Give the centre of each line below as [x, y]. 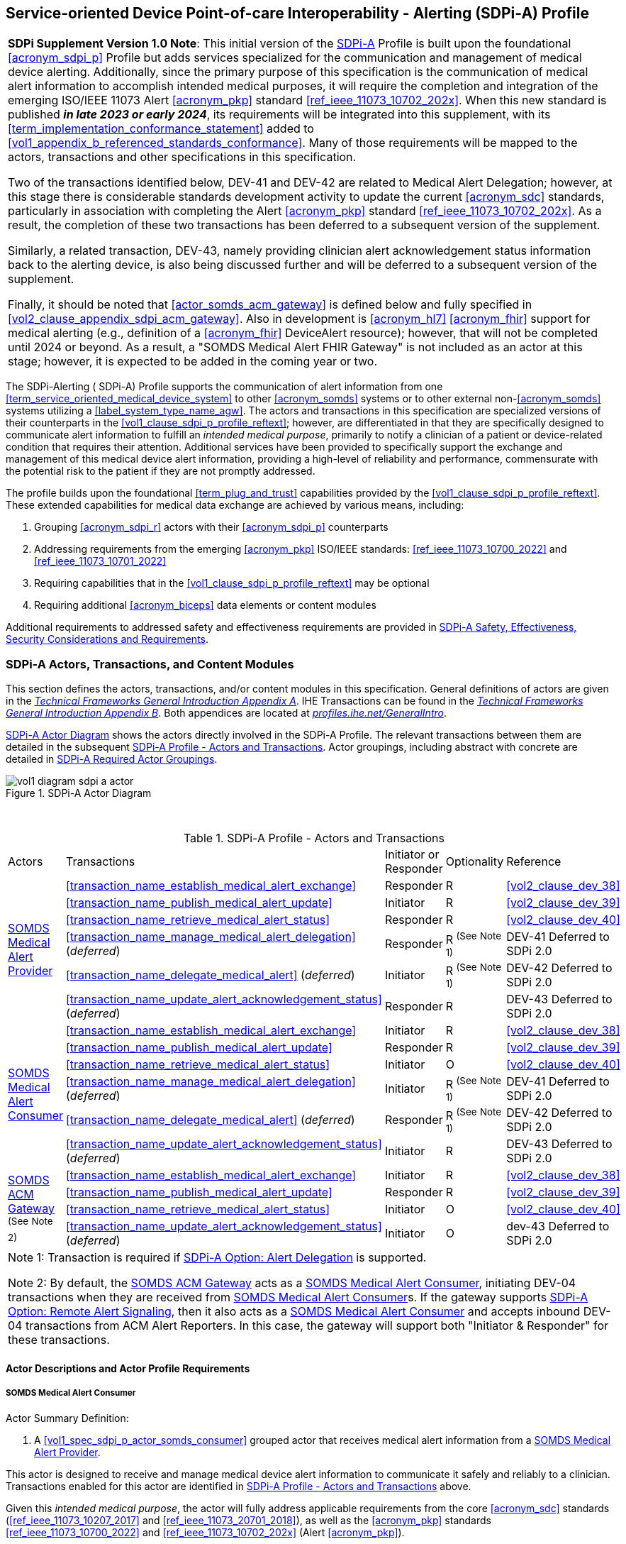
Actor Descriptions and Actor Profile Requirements [128, 1368]
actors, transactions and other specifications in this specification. [182, 157]
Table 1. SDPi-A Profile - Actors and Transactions [314, 838]
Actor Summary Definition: [67, 1418]
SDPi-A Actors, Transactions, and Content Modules [150, 664]
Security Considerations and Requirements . [107, 639]
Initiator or [412, 855]
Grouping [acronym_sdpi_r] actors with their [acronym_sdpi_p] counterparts [211, 527]
